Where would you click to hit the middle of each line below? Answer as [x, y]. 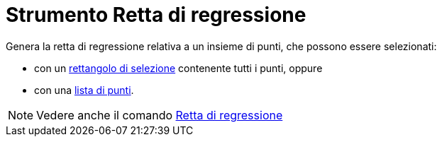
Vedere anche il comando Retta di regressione [160, 115]
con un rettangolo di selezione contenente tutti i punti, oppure [178, 68]
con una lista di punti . [84, 90]
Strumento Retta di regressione [156, 15]
